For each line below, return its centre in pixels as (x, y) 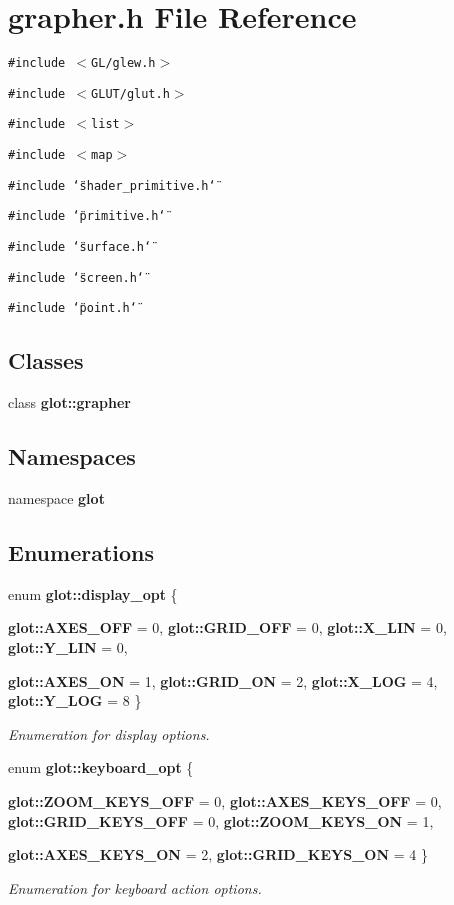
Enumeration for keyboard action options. (135, 887)
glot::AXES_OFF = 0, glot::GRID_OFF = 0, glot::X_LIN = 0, (227, 627)
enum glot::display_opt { (93, 593)
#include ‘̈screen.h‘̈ (76, 277)
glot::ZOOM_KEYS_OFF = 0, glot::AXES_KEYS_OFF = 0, (225, 800)
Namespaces (72, 456)
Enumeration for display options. (109, 733)
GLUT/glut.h (130, 93)
